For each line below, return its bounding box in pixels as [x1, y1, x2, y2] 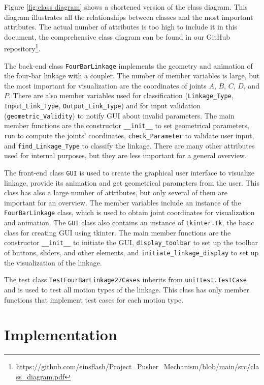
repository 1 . [4, 42, 41, 54]
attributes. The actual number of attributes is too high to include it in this [4, 21, 237, 32]
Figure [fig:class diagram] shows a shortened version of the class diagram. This [4, 2, 248, 12]
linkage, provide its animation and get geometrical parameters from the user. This [4, 177, 259, 188]
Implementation [4, 324, 117, 345]
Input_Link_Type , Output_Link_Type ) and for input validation [4, 100, 201, 111]
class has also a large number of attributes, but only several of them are [4, 187, 228, 198]
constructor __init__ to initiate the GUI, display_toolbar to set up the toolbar [4, 237, 258, 248]
